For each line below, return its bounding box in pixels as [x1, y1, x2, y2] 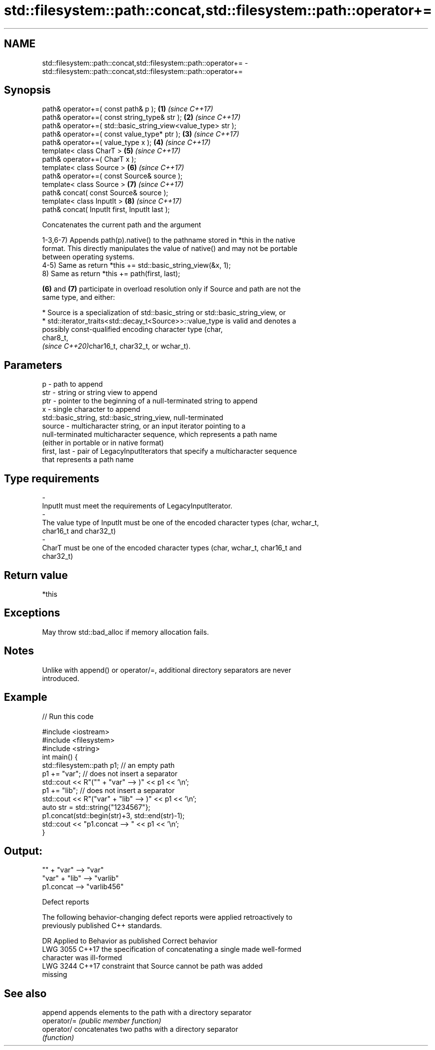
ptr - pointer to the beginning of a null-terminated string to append [42, 397, 258, 405]
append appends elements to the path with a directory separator [42, 1008, 252, 1017]
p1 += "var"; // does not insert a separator [42, 769, 178, 778]
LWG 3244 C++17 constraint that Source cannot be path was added [42, 962, 263, 971]
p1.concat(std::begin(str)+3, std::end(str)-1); [42, 811, 185, 820]
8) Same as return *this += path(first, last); [42, 269, 181, 278]
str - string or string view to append [42, 388, 158, 397]
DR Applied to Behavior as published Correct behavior [42, 937, 217, 945]
